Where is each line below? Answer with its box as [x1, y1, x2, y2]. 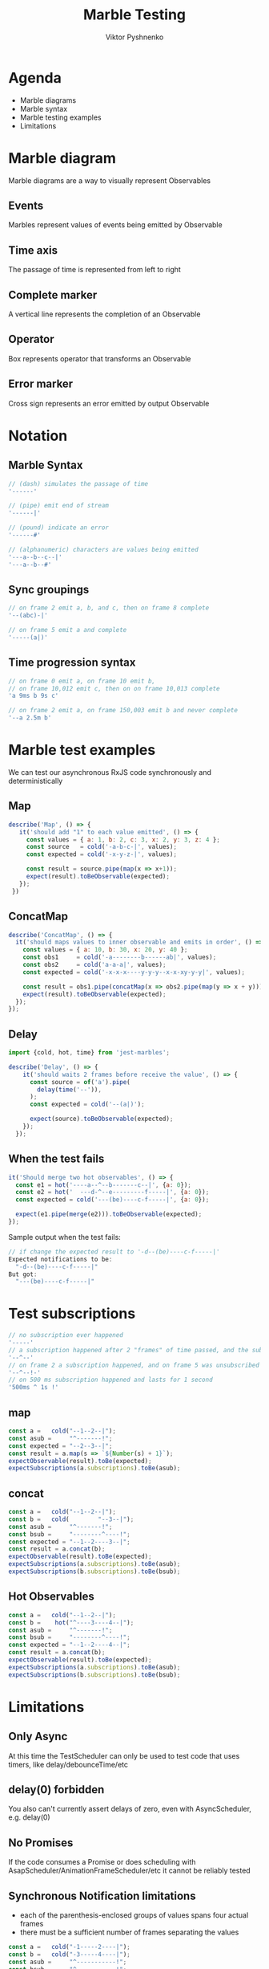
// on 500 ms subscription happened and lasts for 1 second [8, 1376, 214, 1384]
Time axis [8, 243, 58, 257]
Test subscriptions [8, 1305, 136, 1323]
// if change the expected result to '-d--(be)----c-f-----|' [8, 1247, 220, 1256]
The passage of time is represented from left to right [8, 265, 182, 275]
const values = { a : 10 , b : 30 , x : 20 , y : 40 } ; [22, 946, 188, 954]
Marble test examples [8, 741, 156, 760]
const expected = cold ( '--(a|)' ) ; [29, 1100, 146, 1109]
